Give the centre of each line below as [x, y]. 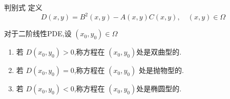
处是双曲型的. [159, 52]
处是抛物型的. [161, 70]
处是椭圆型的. [159, 89]
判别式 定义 [23, 7]
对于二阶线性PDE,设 [38, 33]
